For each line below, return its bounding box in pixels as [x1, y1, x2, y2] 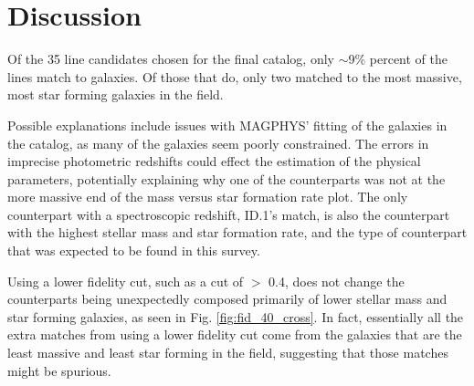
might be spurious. [7, 360, 111, 380]
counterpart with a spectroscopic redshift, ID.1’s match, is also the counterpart [7, 204, 450, 224]
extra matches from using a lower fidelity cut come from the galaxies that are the [7, 325, 462, 344]
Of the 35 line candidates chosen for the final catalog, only [7, 49, 334, 68]
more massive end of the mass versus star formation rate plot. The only [7, 187, 408, 206]
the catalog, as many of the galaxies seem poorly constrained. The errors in [7, 133, 429, 152]
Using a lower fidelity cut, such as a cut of [7, 271, 244, 290]
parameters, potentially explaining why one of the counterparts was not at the [7, 169, 446, 188]
